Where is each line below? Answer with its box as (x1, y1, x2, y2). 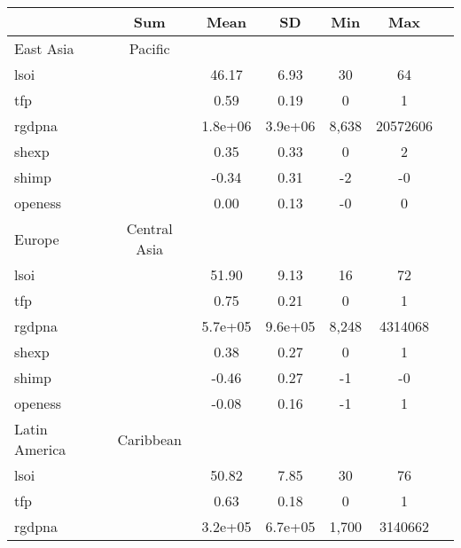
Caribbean (117, 428, 182, 450)
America (14, 439, 66, 459)
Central (126, 218, 173, 239)
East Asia (14, 38, 74, 59)
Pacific (129, 38, 170, 59)
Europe (14, 228, 59, 249)
